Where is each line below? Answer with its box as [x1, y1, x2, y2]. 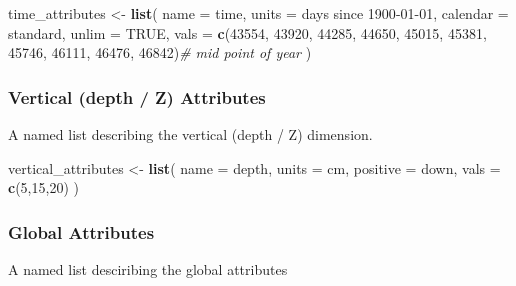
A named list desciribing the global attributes [8, 259, 288, 279]
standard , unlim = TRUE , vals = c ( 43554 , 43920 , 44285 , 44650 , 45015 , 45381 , [8, 22, 487, 43]
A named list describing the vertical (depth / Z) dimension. [8, 124, 373, 144]
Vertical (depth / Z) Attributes [8, 84, 266, 109]
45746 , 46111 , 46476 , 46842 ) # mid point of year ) [8, 42, 312, 63]
